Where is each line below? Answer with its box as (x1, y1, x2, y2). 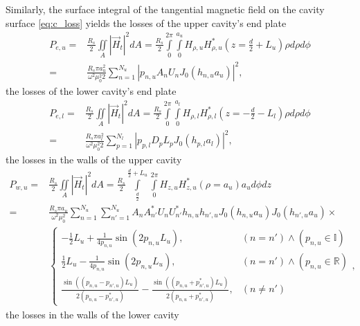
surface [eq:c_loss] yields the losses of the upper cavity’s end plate (6, 15, 287, 30)
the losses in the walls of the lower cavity (6, 307, 179, 321)
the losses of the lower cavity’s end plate (6, 84, 177, 98)
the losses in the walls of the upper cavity (6, 152, 182, 167)
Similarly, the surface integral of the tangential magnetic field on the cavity (6, 2, 325, 16)
